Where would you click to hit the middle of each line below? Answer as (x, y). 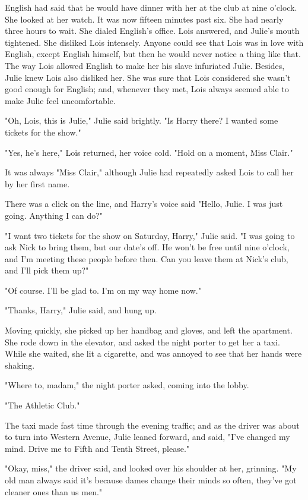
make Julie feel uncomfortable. (60, 100)
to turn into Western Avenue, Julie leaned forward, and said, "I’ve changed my (147, 437)
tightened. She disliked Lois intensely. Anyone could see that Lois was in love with (154, 42)
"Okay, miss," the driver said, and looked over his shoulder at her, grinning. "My (151, 468)
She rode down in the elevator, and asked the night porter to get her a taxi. (142, 342)
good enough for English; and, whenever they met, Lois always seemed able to (147, 89)
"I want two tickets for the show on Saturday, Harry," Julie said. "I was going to (150, 235)
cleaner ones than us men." (54, 491)
